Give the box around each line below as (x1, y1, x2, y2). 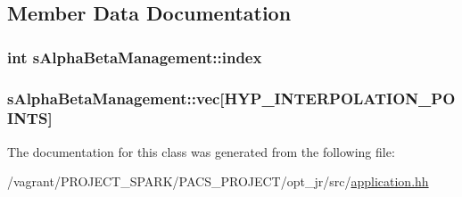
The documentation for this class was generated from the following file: (7, 142, 395, 160)
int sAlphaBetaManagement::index (7, 45, 262, 68)
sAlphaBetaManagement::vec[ (7, 86, 225, 109)
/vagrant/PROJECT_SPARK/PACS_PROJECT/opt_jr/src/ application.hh (7, 172, 429, 191)
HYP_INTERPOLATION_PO (224, 86, 456, 109)
